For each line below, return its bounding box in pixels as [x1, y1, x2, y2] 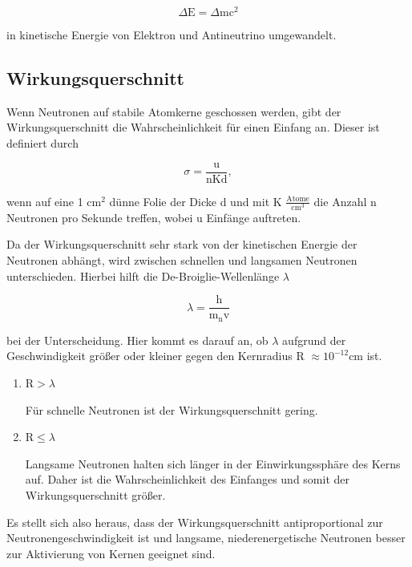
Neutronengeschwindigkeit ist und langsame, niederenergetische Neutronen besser [6, 529, 406, 546]
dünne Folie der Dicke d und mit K [109, 192, 282, 209]
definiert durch [6, 135, 79, 152]
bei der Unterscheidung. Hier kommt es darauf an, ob [6, 331, 269, 348]
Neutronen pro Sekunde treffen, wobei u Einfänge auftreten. [6, 209, 301, 225]
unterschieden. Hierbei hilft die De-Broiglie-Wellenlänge [6, 267, 280, 284]
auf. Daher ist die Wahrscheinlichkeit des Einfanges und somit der [25, 471, 349, 488]
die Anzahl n [313, 192, 377, 209]
